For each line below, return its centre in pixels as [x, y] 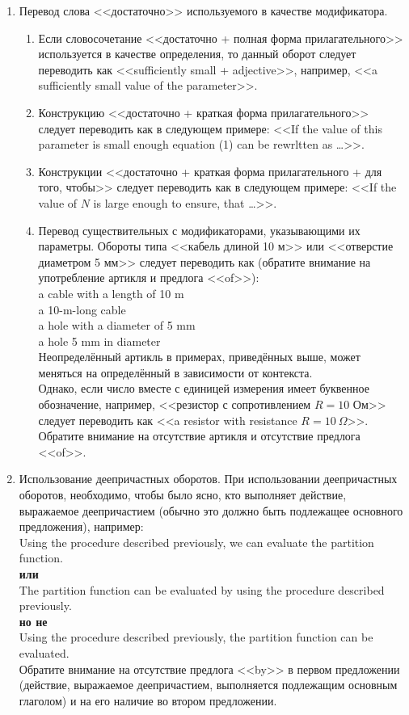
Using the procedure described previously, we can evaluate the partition [196, 542]
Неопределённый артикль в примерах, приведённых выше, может [199, 357]
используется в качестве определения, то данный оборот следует [197, 54]
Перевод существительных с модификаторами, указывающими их [199, 230]
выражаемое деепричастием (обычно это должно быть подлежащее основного [211, 510]
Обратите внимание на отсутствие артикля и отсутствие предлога [199, 436]
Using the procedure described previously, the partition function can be [196, 637]
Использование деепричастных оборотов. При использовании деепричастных [208, 479]
